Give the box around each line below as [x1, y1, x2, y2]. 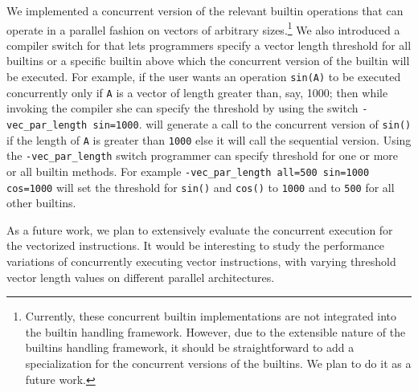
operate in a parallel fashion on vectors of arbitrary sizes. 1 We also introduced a [6, 18, 400, 38]
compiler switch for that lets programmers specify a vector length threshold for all [6, 36, 412, 53]
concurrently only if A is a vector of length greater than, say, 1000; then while [6, 84, 388, 100]
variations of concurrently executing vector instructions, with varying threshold [6, 253, 396, 270]
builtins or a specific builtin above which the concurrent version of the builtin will [6, 52, 410, 69]
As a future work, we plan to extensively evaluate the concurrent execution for [6, 221, 393, 238]
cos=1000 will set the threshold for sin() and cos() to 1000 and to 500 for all [6, 178, 395, 195]
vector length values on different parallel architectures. [6, 268, 275, 285]
